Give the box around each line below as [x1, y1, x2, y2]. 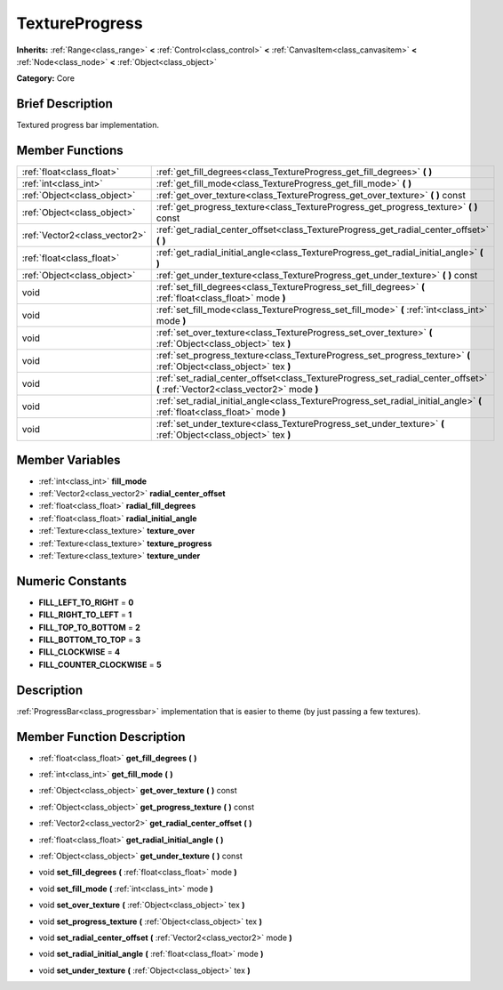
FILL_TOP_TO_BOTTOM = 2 [38, 622, 141, 632]
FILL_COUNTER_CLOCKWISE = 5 [38, 659, 162, 670]
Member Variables [16, 452, 121, 467]
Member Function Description [16, 729, 186, 745]
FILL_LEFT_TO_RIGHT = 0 [38, 597, 134, 608]
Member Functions [16, 143, 124, 158]
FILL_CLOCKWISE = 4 [38, 647, 120, 657]
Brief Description [16, 96, 113, 111]
